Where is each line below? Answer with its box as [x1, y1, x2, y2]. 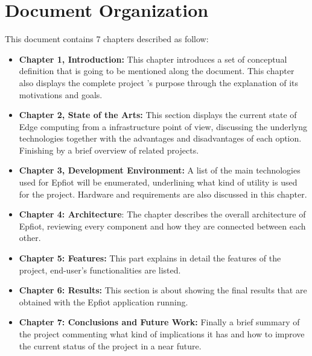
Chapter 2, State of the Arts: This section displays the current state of [19, 108, 297, 121]
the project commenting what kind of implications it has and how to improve [19, 328, 305, 340]
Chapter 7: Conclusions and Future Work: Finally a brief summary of [19, 316, 300, 328]
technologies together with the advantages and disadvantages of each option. [19, 132, 302, 145]
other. [19, 231, 41, 244]
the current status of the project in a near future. [19, 339, 202, 352]
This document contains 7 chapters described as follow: [5, 33, 209, 45]
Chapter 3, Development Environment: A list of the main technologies [19, 164, 301, 176]
